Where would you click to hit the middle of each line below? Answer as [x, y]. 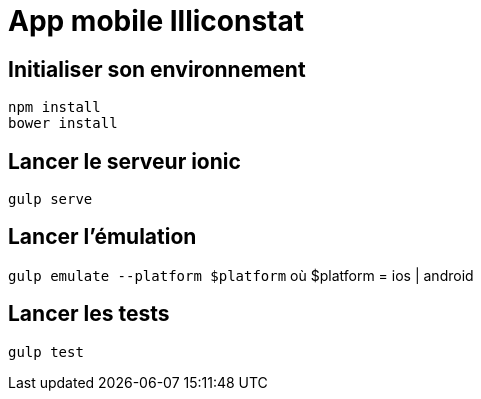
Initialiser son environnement [157, 69]
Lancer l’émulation [102, 237]
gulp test [46, 351]
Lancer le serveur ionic [124, 161]
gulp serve [50, 199]
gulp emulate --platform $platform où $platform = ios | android [241, 275]
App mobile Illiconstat [156, 21]
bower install [63, 123]
